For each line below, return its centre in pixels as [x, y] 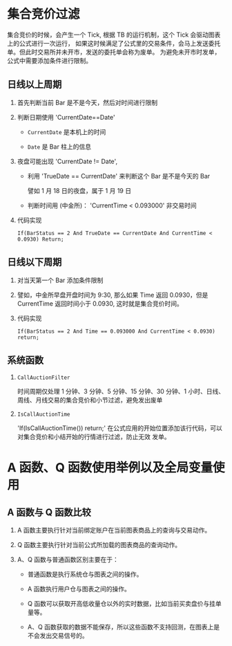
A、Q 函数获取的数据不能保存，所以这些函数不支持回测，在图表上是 [123, 627]
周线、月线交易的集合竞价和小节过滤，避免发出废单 [90, 400]
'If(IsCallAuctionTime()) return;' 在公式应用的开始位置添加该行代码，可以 [119, 428]
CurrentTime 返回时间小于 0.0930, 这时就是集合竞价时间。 [100, 303]
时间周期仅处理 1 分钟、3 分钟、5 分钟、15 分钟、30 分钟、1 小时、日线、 [121, 391]
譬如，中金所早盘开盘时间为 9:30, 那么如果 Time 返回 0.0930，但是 [113, 295]
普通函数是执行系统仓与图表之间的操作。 [85, 574]
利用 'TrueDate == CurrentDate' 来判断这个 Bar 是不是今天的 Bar [119, 176]
